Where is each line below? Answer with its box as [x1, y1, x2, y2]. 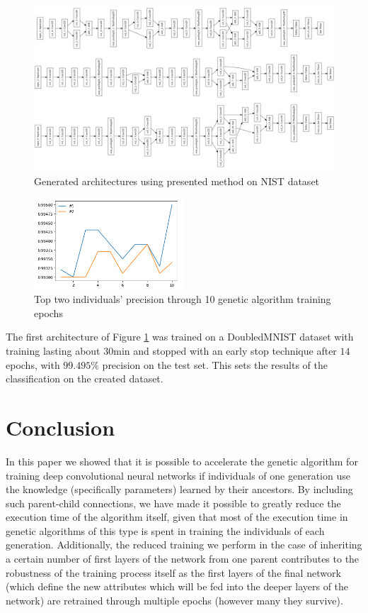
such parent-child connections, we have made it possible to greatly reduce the [6, 495, 341, 510]
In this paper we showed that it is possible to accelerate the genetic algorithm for [6, 453, 358, 468]
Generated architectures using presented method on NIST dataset [34, 174, 320, 189]
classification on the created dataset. [6, 371, 163, 386]
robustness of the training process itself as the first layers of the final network [6, 565, 341, 580]
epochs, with [6, 357, 60, 372]
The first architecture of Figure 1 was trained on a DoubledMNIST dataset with [6, 329, 354, 344]
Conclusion [6, 412, 115, 441]
